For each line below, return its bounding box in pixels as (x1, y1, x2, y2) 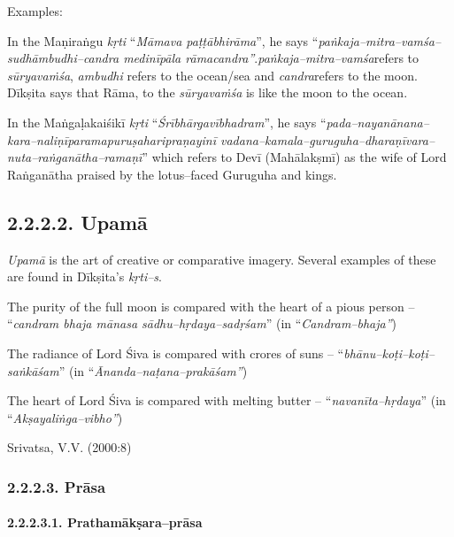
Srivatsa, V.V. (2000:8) (7, 438, 132, 456)
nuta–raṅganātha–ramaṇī (7, 148, 142, 166)
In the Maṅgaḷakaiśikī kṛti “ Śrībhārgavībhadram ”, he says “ (7, 112, 327, 131)
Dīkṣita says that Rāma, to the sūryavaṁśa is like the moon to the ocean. (7, 83, 408, 102)
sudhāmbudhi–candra (7, 49, 119, 67)
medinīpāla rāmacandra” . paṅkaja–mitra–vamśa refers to (123, 49, 419, 67)
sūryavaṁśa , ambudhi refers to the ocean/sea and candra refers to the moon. (7, 65, 418, 84)
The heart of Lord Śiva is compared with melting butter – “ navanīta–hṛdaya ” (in (7, 391, 446, 410)
